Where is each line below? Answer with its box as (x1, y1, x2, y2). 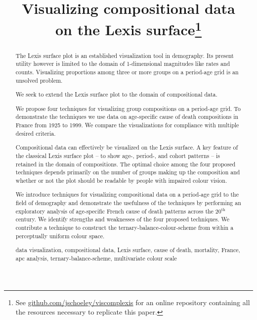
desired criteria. (15, 129, 56, 137)
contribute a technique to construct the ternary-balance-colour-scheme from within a (15, 223, 234, 232)
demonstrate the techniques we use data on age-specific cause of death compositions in (15, 112, 239, 121)
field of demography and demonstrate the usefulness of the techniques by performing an (15, 199, 241, 207)
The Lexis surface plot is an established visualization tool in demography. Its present (15, 51, 234, 59)
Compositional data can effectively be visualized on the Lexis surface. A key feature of (15, 143, 238, 152)
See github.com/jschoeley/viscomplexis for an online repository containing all (15, 297, 250, 307)
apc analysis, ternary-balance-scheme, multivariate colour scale (15, 254, 177, 262)
